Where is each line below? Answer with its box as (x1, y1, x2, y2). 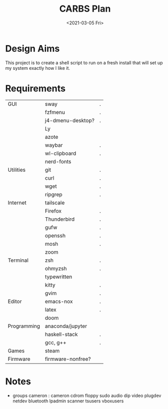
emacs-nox (45, 298, 73, 305)
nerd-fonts (45, 158, 72, 165)
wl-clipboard (45, 150, 76, 157)
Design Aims (5, 43, 60, 54)
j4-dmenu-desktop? (45, 117, 95, 124)
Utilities (8, 166, 26, 173)
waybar (45, 141, 63, 148)
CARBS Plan (59, 3, 111, 15)
